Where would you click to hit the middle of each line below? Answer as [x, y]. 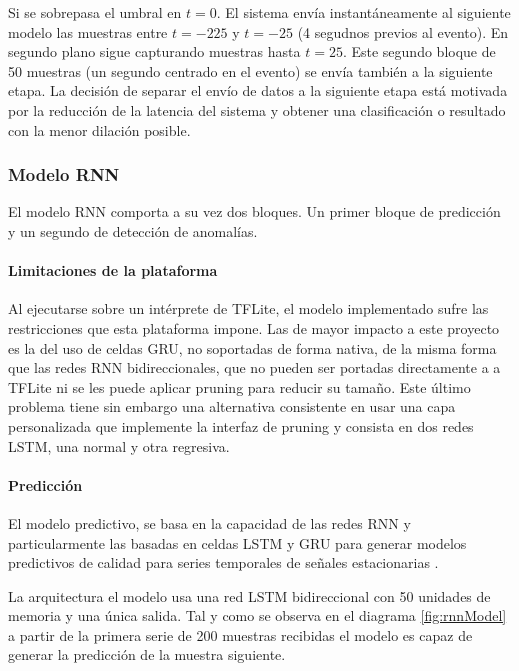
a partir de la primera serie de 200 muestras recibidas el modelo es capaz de [240, 634]
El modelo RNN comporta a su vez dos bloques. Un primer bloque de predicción [254, 211]
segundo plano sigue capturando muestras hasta [154, 51]
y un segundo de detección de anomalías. [133, 230]
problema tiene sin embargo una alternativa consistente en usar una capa [232, 406]
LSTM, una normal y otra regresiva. [119, 445]
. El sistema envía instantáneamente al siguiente [363, 12]
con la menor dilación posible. [99, 129]
